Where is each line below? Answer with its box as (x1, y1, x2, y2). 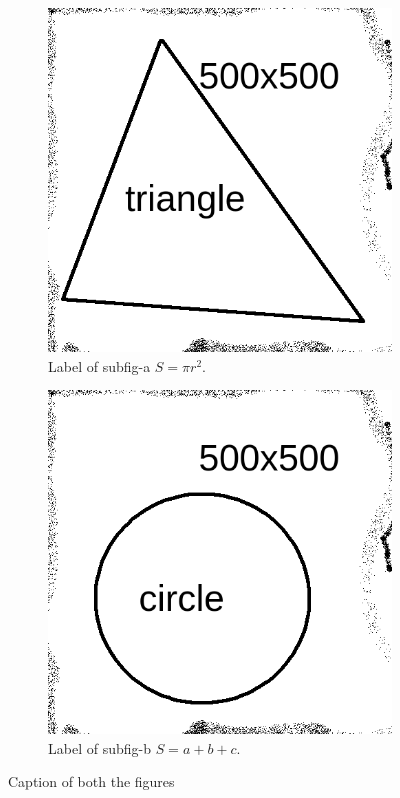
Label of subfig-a (48, 355, 151, 376)
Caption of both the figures (8, 771, 175, 792)
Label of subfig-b (48, 737, 151, 758)
